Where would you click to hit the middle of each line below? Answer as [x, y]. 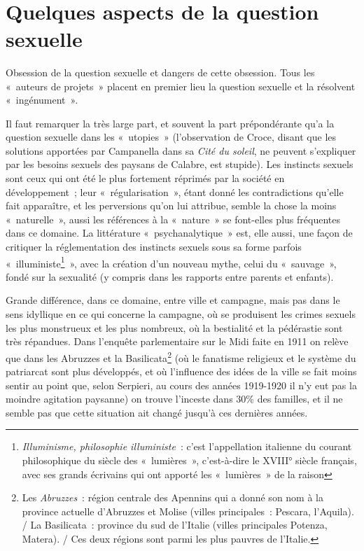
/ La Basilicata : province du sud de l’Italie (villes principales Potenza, [175, 525]
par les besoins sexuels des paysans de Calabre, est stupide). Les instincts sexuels [180, 164]
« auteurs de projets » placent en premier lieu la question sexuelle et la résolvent [181, 86]
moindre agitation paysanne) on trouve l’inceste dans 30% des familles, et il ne [174, 399]
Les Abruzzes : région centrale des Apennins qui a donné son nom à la [173, 497]
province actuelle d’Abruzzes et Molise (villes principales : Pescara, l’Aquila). [188, 511]
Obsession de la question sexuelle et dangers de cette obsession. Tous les [160, 72]
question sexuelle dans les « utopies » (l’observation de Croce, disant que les [171, 137]
